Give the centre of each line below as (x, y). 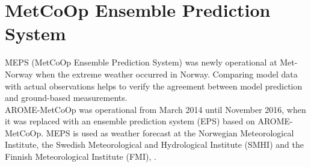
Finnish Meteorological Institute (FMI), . (81, 156)
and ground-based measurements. (66, 98)
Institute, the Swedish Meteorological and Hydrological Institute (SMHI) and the (154, 144)
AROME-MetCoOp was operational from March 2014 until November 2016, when (155, 109)
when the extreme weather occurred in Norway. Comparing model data (167, 74)
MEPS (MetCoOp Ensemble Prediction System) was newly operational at (141, 62)
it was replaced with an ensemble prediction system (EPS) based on (130, 121)
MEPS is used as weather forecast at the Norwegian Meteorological (170, 132)
